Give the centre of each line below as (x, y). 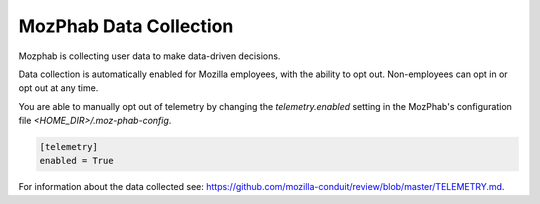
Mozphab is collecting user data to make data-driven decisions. (149, 56)
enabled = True (76, 161)
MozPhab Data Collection (126, 26)
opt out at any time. (58, 88)
